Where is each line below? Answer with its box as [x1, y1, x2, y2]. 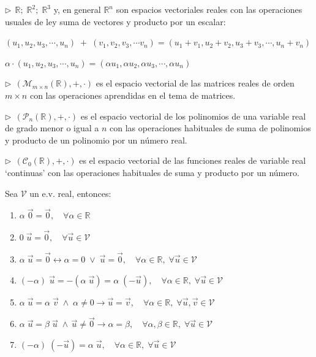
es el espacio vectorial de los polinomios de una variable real [80, 109, 306, 122]
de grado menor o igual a [5, 121, 99, 134]
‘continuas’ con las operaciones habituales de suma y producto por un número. [5, 166, 299, 178]
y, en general [53, 3, 101, 15]
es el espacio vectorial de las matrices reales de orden [96, 77, 295, 90]
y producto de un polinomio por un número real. [5, 133, 187, 146]
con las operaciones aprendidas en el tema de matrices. [29, 88, 236, 101]
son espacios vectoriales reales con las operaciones [116, 3, 303, 15]
